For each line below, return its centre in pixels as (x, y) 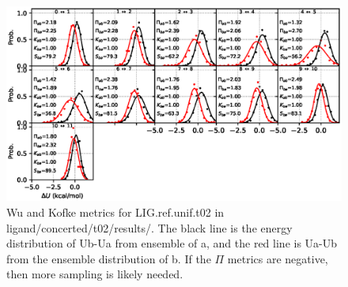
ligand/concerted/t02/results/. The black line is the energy (149, 227)
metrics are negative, (278, 258)
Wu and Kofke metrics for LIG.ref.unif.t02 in (115, 211)
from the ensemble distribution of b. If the (109, 258)
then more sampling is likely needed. (95, 274)
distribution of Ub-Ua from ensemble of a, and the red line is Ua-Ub (172, 243)
